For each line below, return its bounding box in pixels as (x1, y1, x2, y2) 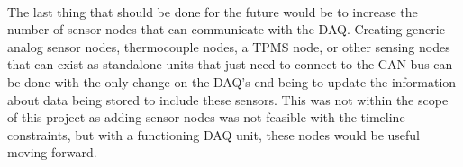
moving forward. (7, 143, 97, 162)
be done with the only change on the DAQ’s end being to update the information (7, 72, 457, 91)
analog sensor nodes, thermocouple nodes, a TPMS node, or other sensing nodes (7, 37, 450, 56)
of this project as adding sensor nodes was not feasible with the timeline (7, 108, 405, 127)
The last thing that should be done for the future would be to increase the (7, 2, 418, 21)
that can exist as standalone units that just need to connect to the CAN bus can (7, 55, 453, 74)
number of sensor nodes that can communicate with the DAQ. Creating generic (7, 20, 445, 39)
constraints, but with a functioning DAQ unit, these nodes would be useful (7, 125, 420, 144)
